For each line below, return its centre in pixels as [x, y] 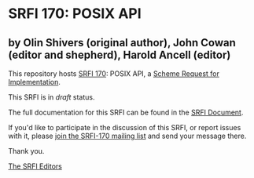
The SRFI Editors [35, 166]
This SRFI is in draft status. [52, 97]
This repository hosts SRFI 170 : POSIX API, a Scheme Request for [114, 74]
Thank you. [26, 151]
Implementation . [35, 82]
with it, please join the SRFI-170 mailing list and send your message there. [127, 136]
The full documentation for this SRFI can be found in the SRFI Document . [126, 112]
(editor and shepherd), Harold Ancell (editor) [120, 54]
